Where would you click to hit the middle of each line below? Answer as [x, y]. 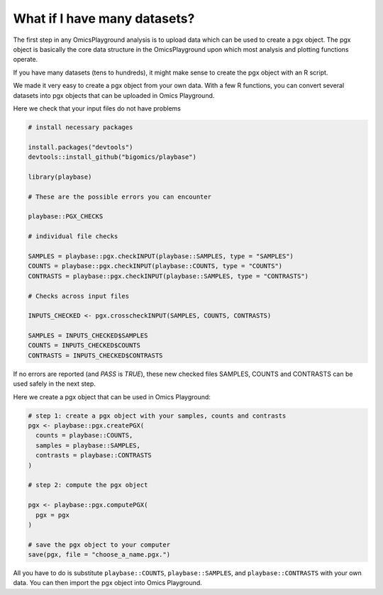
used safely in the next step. [54, 384]
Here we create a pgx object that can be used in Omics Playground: [112, 396]
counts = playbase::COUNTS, [84, 435]
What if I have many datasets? [104, 18]
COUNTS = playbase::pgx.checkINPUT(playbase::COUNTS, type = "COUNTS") [155, 266]
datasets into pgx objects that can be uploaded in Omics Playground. [114, 95]
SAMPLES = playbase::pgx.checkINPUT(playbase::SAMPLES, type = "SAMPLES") [161, 256]
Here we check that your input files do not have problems [97, 108]
